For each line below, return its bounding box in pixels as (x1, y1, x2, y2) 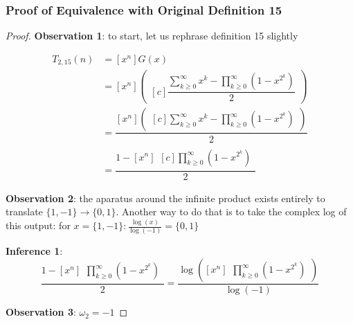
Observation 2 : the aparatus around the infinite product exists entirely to (6, 190, 325, 205)
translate (6, 204, 43, 219)
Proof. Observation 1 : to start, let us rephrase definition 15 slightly (6, 28, 298, 43)
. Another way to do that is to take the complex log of (116, 204, 347, 219)
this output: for (6, 218, 71, 233)
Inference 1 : (6, 244, 63, 258)
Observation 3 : (6, 305, 76, 319)
